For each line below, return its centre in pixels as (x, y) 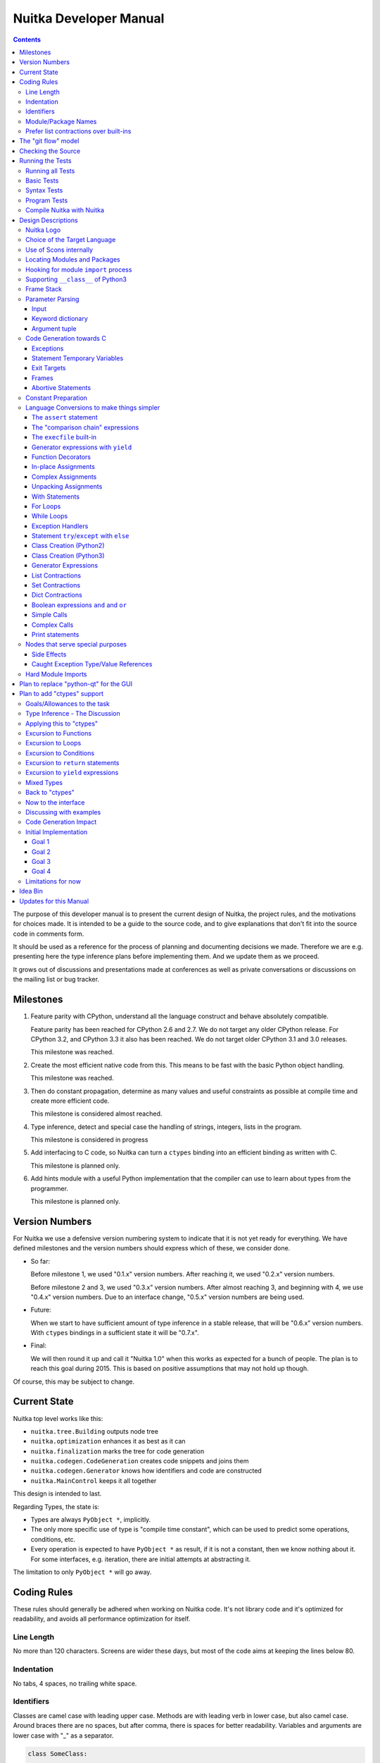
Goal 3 (41, 861)
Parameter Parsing (52, 299)
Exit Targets (49, 368)
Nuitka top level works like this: (58, 1418)
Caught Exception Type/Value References (92, 664)
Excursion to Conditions (60, 753)
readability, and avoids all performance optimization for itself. (102, 1619)
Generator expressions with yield (82, 447)
